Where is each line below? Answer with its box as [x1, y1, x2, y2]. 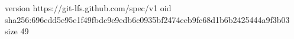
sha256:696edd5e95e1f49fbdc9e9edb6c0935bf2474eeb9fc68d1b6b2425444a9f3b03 [5, 13, 290, 25]
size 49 [5, 25, 29, 37]
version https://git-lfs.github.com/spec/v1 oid [5, 2, 172, 14]
